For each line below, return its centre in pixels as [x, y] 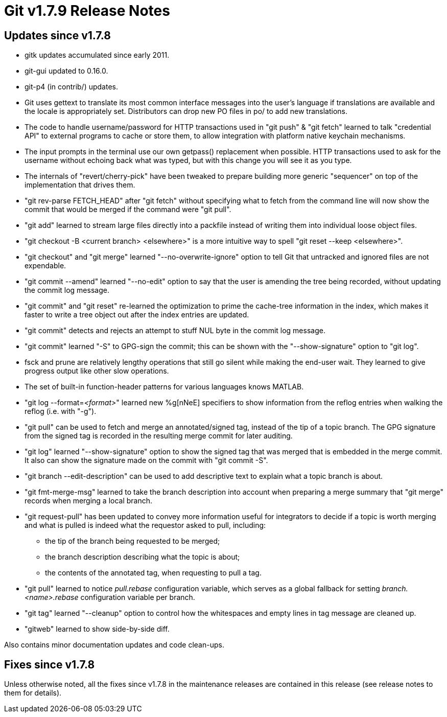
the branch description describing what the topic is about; [143, 557]
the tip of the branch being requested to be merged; [133, 541]
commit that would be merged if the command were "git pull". [128, 210]
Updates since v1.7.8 [57, 35]
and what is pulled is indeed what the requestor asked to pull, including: [145, 525]
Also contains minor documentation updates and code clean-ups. [114, 645]
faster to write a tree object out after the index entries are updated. [137, 315]
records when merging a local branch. [89, 501]
